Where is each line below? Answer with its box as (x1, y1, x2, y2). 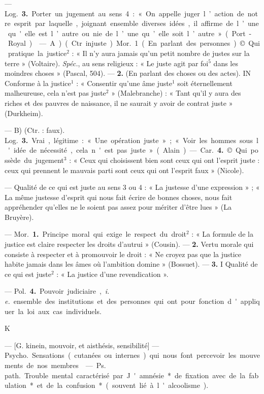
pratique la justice (8, 47, 67, 58)
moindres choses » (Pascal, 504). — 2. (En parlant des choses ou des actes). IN (5, 68, 251, 78)
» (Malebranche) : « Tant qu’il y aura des (111, 88, 241, 98)
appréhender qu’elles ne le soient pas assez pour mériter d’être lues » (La (5, 202, 232, 212)
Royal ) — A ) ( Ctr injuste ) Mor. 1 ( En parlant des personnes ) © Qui (8, 38, 260, 48)
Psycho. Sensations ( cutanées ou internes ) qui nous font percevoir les (5, 350, 237, 360)
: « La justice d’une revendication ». (56, 268, 169, 279)
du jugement (24, 154, 64, 165)
